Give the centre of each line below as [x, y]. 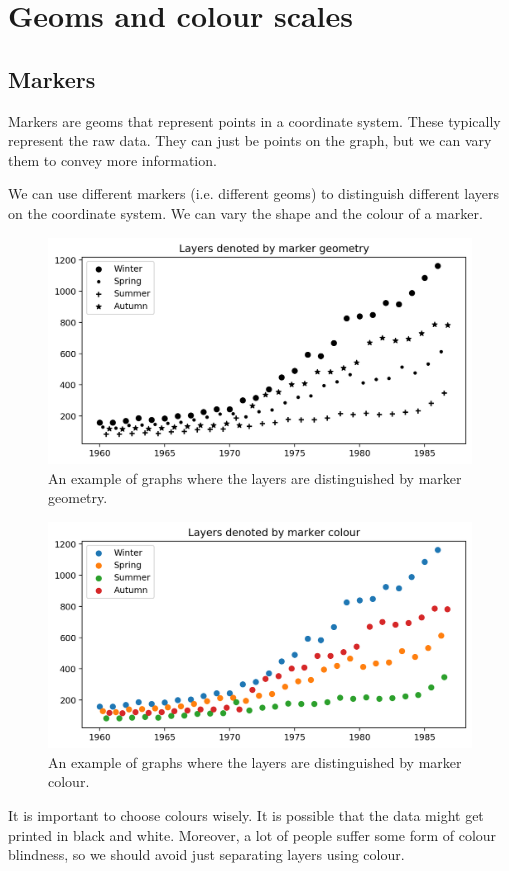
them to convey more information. [112, 159]
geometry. [78, 497]
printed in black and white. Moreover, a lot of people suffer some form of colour [252, 834]
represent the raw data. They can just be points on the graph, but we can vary [250, 140]
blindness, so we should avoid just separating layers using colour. [206, 854]
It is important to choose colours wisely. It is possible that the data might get [246, 815]
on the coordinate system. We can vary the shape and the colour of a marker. [245, 212]
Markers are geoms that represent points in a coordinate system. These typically [254, 120]
